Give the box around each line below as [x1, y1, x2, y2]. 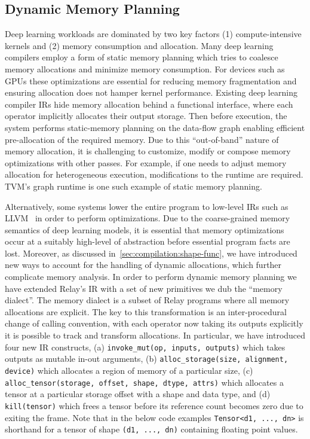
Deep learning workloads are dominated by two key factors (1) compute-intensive [5, 28, 302, 40]
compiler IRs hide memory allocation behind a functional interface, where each [5, 97, 293, 110]
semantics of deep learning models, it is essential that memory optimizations [5, 223, 284, 236]
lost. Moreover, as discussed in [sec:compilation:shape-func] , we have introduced [5, 246, 297, 259]
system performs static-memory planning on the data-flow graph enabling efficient [5, 121, 305, 133]
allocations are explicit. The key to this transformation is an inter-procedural [5, 305, 287, 318]
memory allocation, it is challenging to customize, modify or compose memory [5, 145, 291, 157]
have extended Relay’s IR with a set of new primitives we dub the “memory [5, 282, 283, 294]
